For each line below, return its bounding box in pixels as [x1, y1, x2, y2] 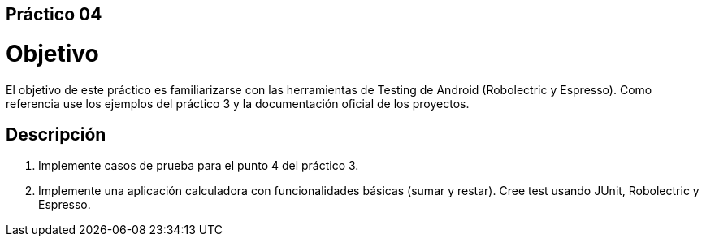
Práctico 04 [6, 4, 102, 24]
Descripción [6, 124, 106, 145]
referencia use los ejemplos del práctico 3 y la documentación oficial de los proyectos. [6, 96, 470, 111]
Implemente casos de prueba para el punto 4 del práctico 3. [38, 158, 359, 173]
